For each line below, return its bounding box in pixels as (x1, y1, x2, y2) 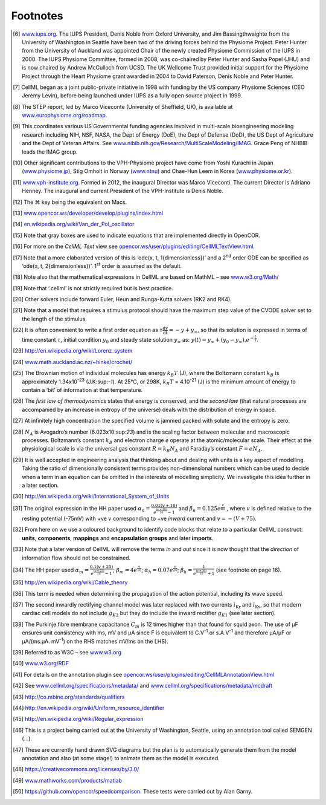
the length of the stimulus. (22, 315, 87, 322)
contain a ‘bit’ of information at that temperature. (22, 386, 143, 394)
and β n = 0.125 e (178, 505, 222, 513)
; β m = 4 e (112, 566, 138, 575)
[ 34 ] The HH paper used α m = (13, 566, 89, 575)
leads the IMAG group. (22, 148, 78, 155)
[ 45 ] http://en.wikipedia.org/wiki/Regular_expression (13, 715, 144, 723)
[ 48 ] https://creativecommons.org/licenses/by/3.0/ (13, 766, 139, 773)
